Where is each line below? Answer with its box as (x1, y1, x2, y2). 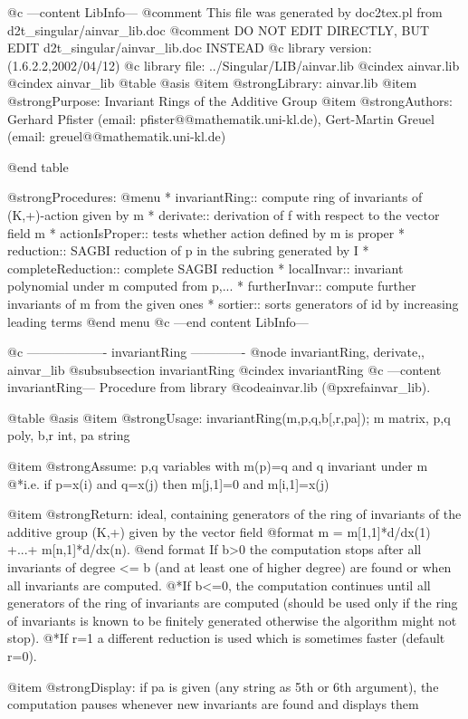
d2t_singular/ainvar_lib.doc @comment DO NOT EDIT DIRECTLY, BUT (7, 20, 430, 39)
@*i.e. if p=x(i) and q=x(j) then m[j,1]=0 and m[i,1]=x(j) (7, 474, 330, 493)
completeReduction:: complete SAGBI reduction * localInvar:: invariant (7, 258, 404, 277)
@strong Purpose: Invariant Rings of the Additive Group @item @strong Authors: (7, 91, 453, 110)
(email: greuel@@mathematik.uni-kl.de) (7, 127, 226, 146)
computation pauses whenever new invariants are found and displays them (7, 695, 419, 714)
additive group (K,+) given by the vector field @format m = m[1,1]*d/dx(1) (7, 522, 431, 541)
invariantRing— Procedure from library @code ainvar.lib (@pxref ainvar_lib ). (7, 378, 431, 397)
